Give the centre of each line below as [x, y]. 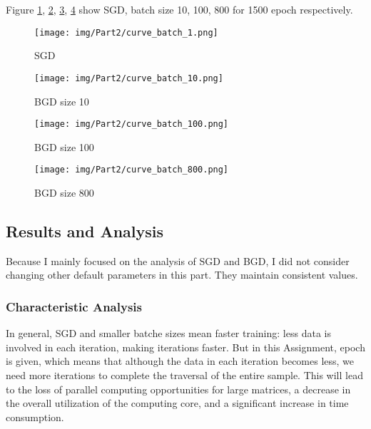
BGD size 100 [64, 146]
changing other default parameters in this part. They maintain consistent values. [182, 275]
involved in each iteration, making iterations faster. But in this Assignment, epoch [185, 347]
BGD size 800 [64, 192]
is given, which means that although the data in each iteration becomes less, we [180, 361]
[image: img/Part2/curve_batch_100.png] [132, 124]
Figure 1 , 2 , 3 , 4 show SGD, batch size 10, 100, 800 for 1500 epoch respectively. [179, 9]
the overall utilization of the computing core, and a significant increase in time [177, 403]
